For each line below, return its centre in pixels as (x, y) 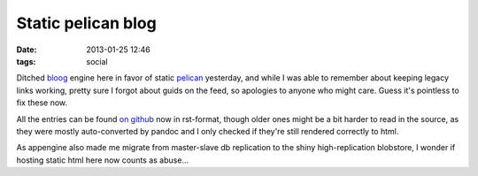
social (97, 61)
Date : (27, 50)
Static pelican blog (86, 23)
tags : (26, 61)
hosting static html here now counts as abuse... (103, 160)
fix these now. (42, 103)
